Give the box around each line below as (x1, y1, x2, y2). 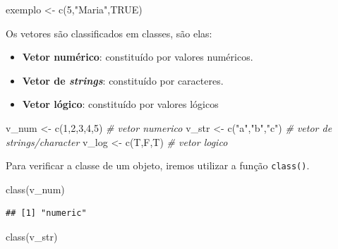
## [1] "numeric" (6, 208, 87, 219)
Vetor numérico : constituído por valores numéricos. (22, 49, 253, 64)
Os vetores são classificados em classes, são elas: (6, 25, 212, 40)
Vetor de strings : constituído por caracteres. (22, 73, 224, 87)
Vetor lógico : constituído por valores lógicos (22, 97, 219, 111)
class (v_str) (6, 229, 58, 243)
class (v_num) (6, 181, 65, 196)
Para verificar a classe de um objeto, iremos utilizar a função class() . (6, 158, 310, 173)
